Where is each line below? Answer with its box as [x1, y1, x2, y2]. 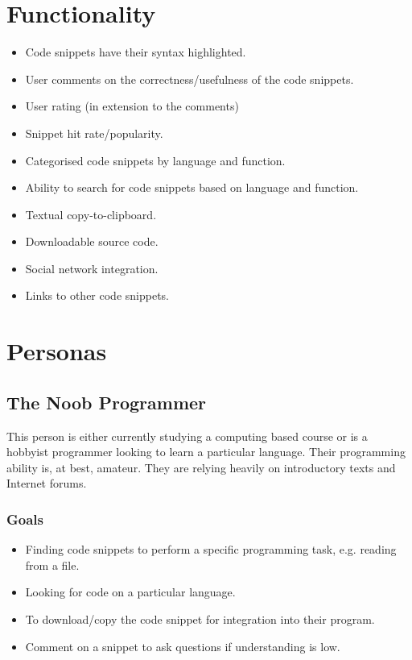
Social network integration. [25, 259, 159, 276]
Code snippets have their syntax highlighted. [25, 44, 246, 60]
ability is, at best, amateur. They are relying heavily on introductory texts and [6, 459, 396, 475]
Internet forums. [6, 475, 87, 492]
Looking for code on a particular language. [25, 583, 236, 600]
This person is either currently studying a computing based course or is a [6, 427, 368, 444]
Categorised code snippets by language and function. [25, 152, 286, 168]
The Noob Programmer [6, 389, 207, 414]
